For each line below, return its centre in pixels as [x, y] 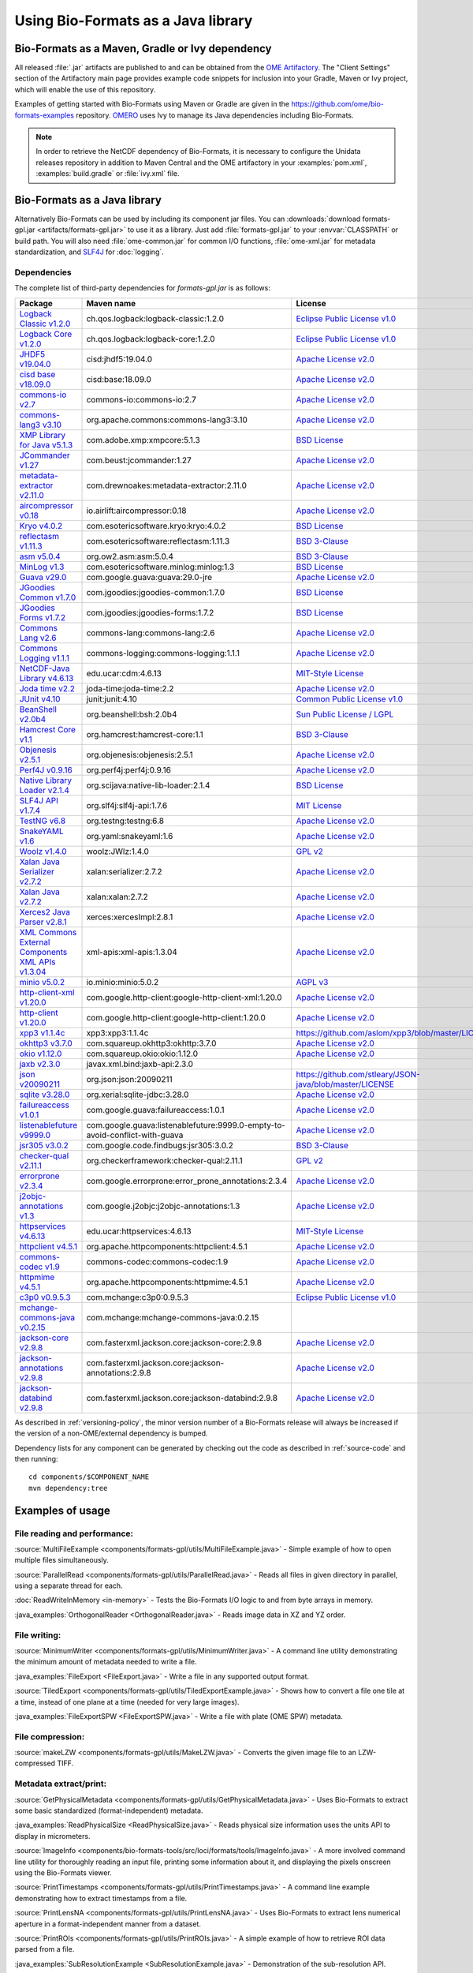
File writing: [38, 1635]
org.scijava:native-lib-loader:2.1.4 [148, 785]
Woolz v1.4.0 [43, 851]
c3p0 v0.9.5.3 [45, 1297]
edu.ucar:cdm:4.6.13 [124, 673]
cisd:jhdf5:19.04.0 [119, 359]
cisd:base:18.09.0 [119, 379]
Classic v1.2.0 [45, 324]
